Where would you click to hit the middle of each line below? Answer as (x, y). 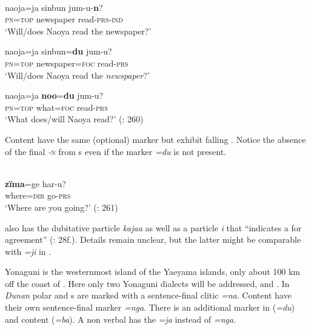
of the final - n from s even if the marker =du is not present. (115, 151)
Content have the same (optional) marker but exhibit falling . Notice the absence (155, 139)
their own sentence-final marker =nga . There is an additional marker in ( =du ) (150, 307)
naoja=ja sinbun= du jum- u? (59, 51)
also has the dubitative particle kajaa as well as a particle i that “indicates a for (153, 227)
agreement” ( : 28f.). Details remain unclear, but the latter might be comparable (153, 239)
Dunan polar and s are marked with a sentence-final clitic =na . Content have (148, 295)
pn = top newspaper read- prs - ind (64, 19)
